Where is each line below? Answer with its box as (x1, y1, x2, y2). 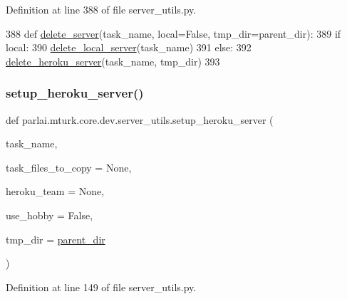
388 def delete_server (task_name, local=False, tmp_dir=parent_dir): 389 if (6, 26, 341, 41)
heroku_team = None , (6, 184, 105, 199)
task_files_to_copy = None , (6, 159, 132, 174)
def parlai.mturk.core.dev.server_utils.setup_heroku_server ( (6, 112, 274, 127)
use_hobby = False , (6, 207, 93, 222)
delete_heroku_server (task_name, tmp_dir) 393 (6, 53, 220, 68)
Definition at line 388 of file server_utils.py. (6, 2, 197, 16)
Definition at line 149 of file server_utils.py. (6, 279, 197, 294)
